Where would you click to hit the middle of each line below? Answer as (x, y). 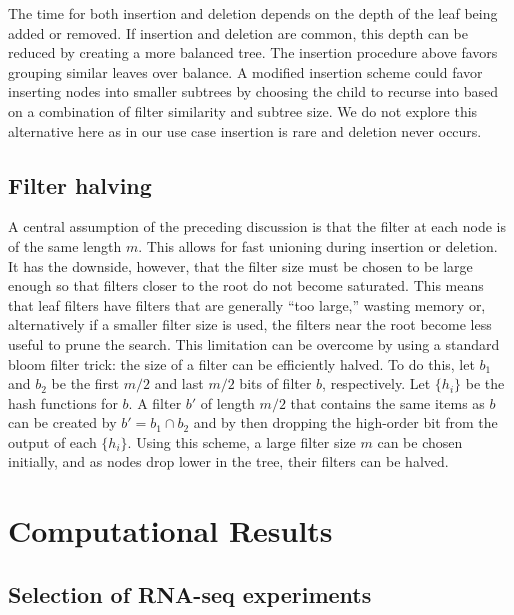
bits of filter (275, 383)
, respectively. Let (376, 383)
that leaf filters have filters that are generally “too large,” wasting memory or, (247, 304)
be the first (85, 383)
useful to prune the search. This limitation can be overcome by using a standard (254, 343)
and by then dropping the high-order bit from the (345, 422)
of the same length (65, 245)
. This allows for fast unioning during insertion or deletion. (318, 245)
